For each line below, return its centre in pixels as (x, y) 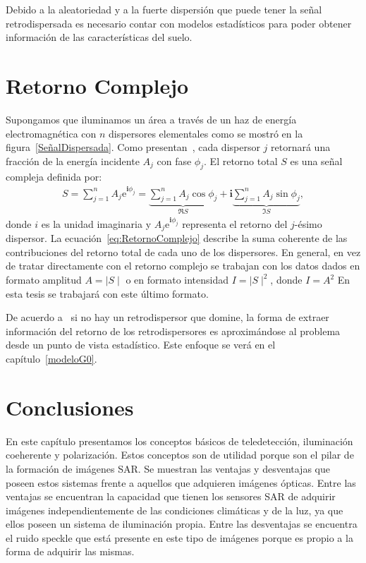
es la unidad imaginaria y (96, 223)
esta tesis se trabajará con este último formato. (107, 293)
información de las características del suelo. (99, 37)
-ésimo (308, 223)
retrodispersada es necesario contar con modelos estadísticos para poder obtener (179, 23)
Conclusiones (70, 407)
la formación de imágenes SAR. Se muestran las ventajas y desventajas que (168, 468)
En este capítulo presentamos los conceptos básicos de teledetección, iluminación (179, 441)
